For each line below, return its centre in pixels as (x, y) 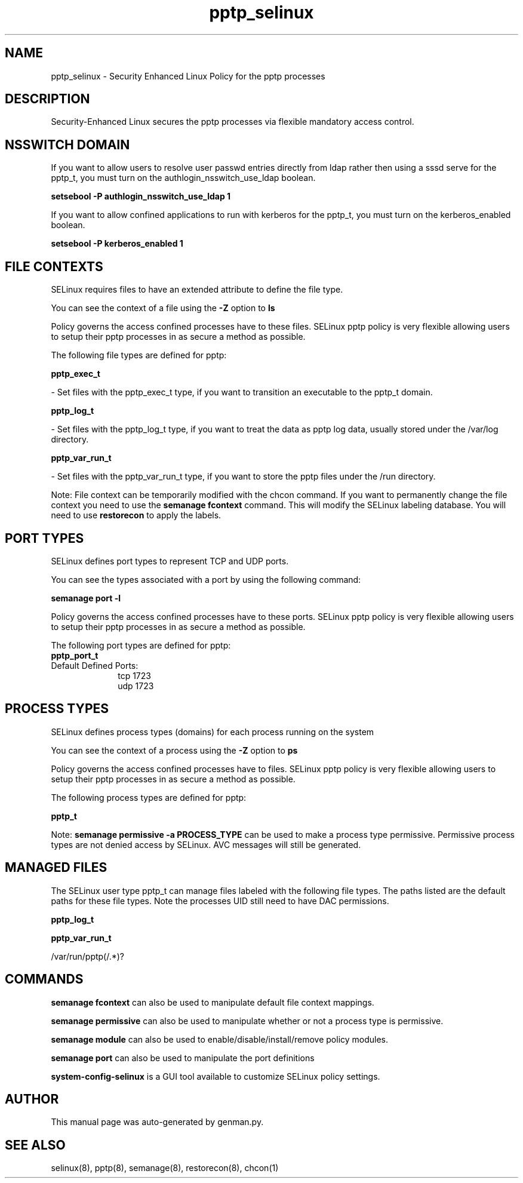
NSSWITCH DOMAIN (67, 145)
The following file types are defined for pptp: (139, 355)
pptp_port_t (75, 655)
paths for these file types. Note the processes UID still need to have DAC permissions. (220, 901)
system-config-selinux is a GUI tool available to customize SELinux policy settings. (216, 1076)
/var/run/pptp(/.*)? (88, 956)
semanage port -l (86, 598)
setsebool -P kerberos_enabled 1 (117, 244)
